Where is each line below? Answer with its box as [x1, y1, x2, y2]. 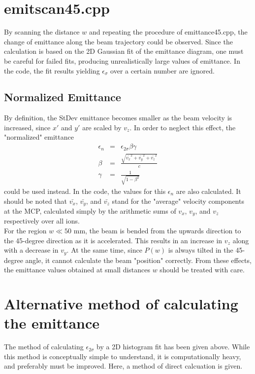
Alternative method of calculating [4, 294, 238, 314]
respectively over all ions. [4, 216, 80, 226]
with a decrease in [4, 245, 59, 255]
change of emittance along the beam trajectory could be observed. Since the [4, 36, 233, 46]
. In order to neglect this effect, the [129, 122, 236, 132]
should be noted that [4, 195, 67, 206]
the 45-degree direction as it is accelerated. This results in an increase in [4, 235, 223, 245]
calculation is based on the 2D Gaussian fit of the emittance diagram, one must [4, 46, 244, 56]
